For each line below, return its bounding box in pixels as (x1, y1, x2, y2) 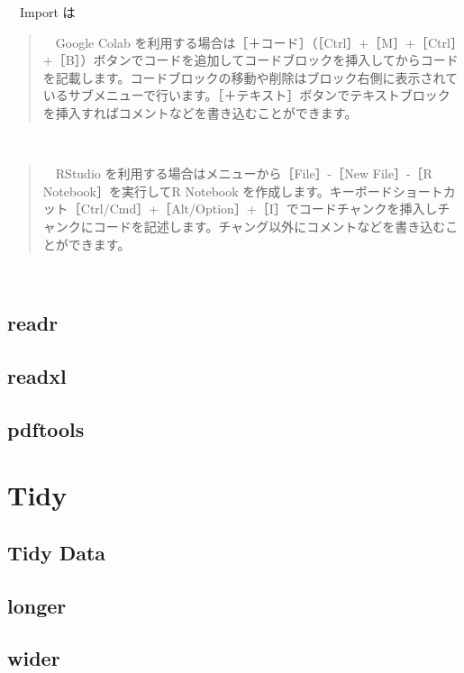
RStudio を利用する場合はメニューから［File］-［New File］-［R (55, 164, 432, 183)
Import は (19, 3, 76, 21)
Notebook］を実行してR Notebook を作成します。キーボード (42, 181, 393, 200)
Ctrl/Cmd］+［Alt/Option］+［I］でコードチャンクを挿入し (80, 199, 438, 218)
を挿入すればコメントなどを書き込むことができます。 (42, 103, 358, 122)
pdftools (7, 414, 85, 442)
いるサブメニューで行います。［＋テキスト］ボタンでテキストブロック (42, 86, 450, 105)
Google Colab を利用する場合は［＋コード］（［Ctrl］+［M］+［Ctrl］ (55, 32, 457, 51)
